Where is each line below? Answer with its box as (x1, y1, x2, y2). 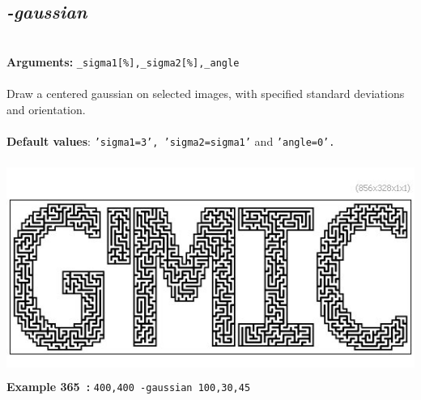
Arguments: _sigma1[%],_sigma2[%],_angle (6, 53, 240, 70)
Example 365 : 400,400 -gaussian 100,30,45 (6, 377, 251, 394)
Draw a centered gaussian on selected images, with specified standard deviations (6, 85, 405, 102)
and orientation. (6, 100, 86, 117)
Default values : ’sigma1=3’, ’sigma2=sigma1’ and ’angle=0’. (6, 132, 335, 149)
